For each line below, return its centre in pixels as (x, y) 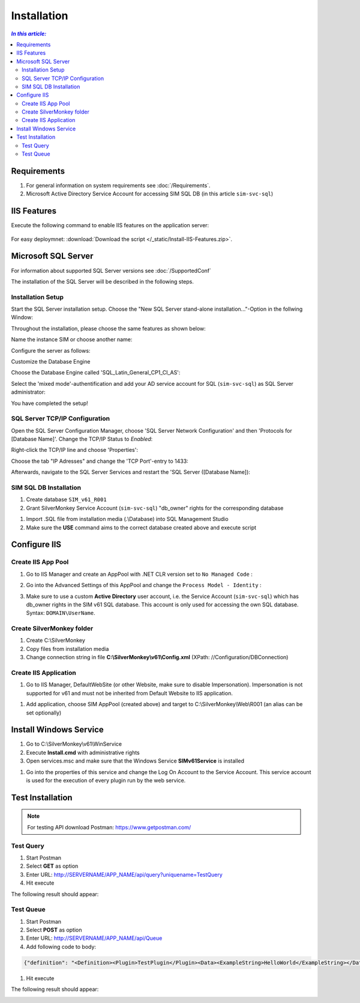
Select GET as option (52, 866)
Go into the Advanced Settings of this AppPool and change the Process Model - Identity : (144, 585)
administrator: (28, 392)
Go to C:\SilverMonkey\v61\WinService (74, 744)
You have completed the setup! (49, 403)
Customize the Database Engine (51, 361)
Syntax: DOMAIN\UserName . (61, 613)
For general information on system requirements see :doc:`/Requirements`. (118, 185)
